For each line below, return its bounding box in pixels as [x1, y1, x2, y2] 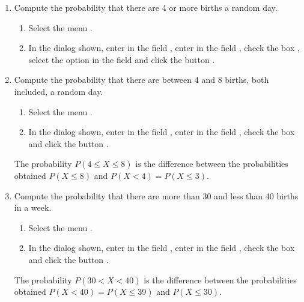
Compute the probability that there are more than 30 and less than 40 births [14, 189, 299, 202]
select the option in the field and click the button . [28, 53, 215, 65]
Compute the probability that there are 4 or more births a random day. [14, 1, 278, 13]
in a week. [14, 201, 52, 214]
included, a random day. [14, 85, 103, 97]
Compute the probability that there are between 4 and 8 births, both [14, 73, 269, 86]
